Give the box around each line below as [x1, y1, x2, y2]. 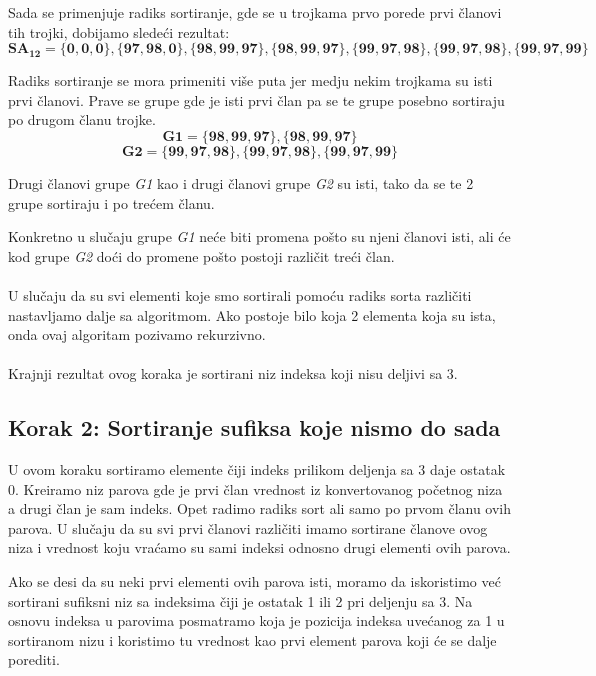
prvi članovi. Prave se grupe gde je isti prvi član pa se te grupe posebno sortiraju [8, 89, 505, 110]
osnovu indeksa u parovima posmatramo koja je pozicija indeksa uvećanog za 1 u [8, 610, 505, 631]
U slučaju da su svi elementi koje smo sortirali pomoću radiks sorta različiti [8, 284, 472, 305]
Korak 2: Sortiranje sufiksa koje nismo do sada [8, 412, 501, 443]
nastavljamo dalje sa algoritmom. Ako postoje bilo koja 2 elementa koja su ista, [8, 304, 496, 325]
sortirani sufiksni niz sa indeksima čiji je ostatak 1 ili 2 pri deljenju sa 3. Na [8, 590, 473, 611]
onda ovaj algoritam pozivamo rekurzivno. [8, 324, 266, 345]
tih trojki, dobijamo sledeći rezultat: [8, 21, 230, 42]
